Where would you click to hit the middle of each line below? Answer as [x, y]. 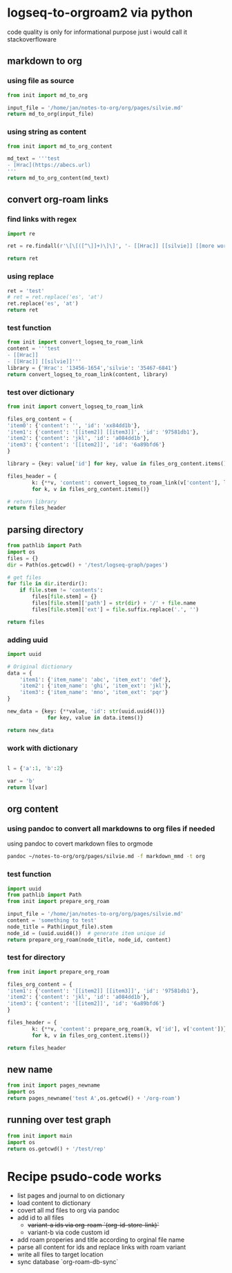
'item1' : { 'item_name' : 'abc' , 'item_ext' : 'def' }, [95, 679]
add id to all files [40, 1218]
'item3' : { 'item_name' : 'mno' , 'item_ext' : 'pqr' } [94, 693]
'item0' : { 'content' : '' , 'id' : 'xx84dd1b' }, [74, 425]
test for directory [36, 957]
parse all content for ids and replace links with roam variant [101, 1247]
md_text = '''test [33, 159]
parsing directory [46, 529]
